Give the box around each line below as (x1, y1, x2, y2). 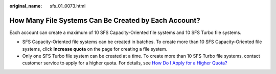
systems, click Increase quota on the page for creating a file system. (22, 46, 168, 52)
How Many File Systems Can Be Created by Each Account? (9, 16, 200, 25)
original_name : (9, 3, 42, 9)
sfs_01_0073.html (50, 3, 86, 9)
